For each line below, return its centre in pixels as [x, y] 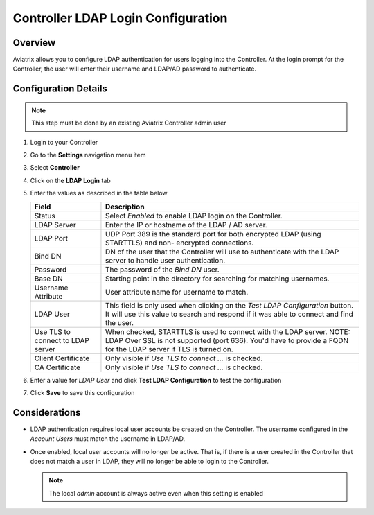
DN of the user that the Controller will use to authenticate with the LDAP [222, 252]
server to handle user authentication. [165, 260]
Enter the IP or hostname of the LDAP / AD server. [186, 225]
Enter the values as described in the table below [99, 193]
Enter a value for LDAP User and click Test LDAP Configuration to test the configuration [156, 380]
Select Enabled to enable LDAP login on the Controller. [194, 216]
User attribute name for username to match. [177, 292]
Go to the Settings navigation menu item [88, 155]
